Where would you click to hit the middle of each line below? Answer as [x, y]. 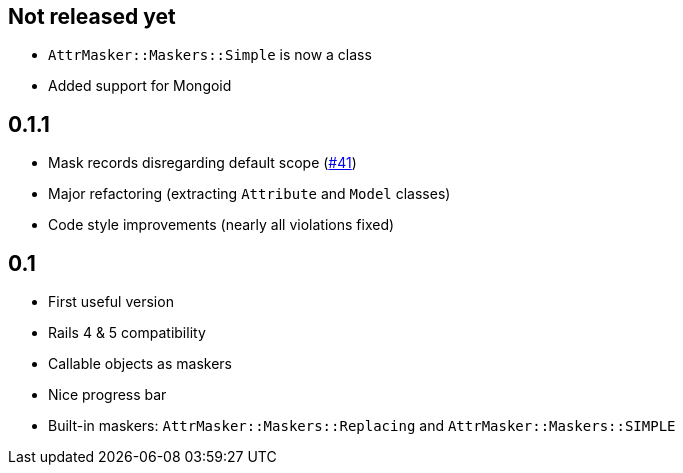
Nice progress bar [107, 395]
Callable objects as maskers [140, 364]
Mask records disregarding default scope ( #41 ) [202, 163]
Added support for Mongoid [140, 86]
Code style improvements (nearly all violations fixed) [221, 225]
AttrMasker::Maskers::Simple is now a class [210, 55]
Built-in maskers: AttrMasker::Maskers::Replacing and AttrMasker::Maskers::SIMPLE [362, 426]
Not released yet [92, 16]
